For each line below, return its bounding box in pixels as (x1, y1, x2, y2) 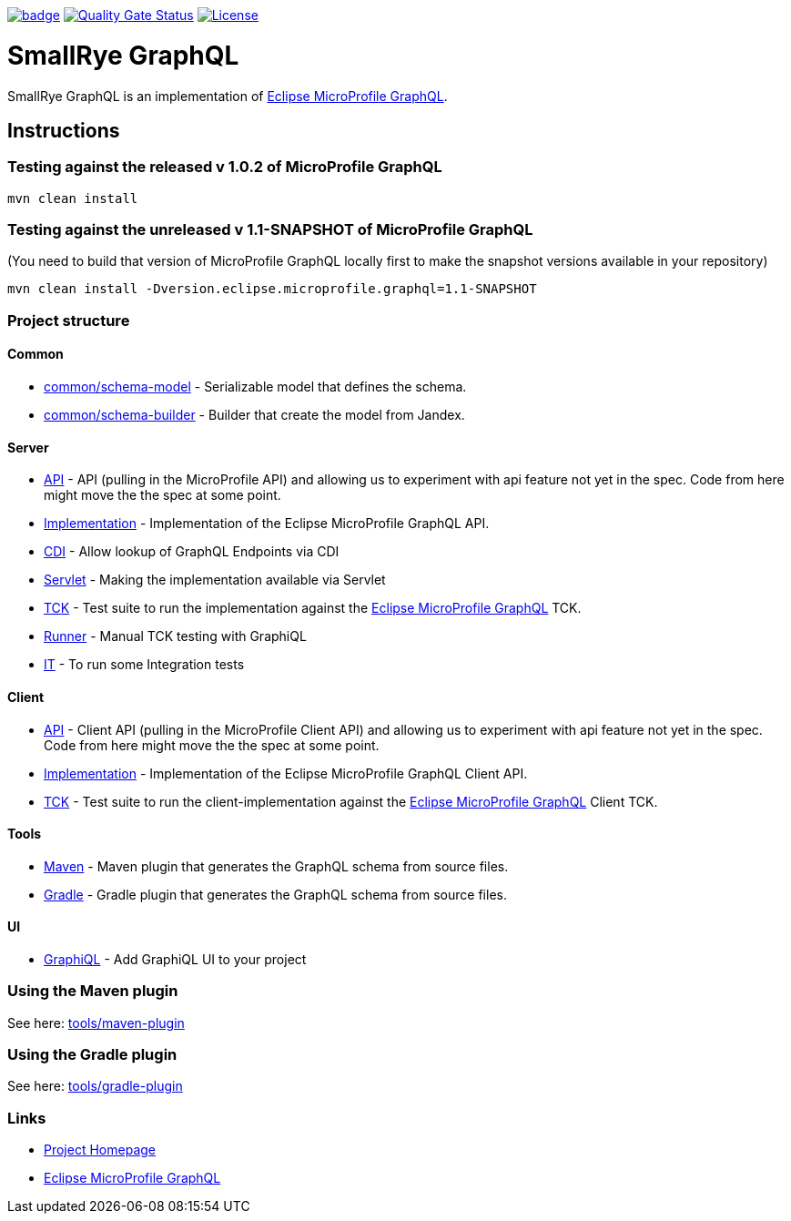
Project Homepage (44, 1142, 156, 1158)
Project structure (7, 310, 130, 330)
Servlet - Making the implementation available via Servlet (44, 572, 386, 588)
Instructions (7, 118, 120, 142)
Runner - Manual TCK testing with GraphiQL (44, 628, 307, 645)
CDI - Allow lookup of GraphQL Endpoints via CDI (44, 544, 340, 560)
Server (7, 439, 49, 455)
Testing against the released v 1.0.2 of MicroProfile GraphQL (7, 158, 442, 177)
